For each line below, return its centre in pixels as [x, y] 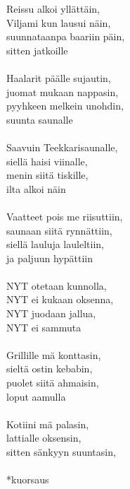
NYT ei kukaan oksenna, [60, 299]
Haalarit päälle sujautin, [59, 77]
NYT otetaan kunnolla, [57, 285]
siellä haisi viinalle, [47, 161]
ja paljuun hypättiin [50, 258]
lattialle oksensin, [44, 438]
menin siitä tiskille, [47, 175]
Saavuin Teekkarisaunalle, [62, 147]
